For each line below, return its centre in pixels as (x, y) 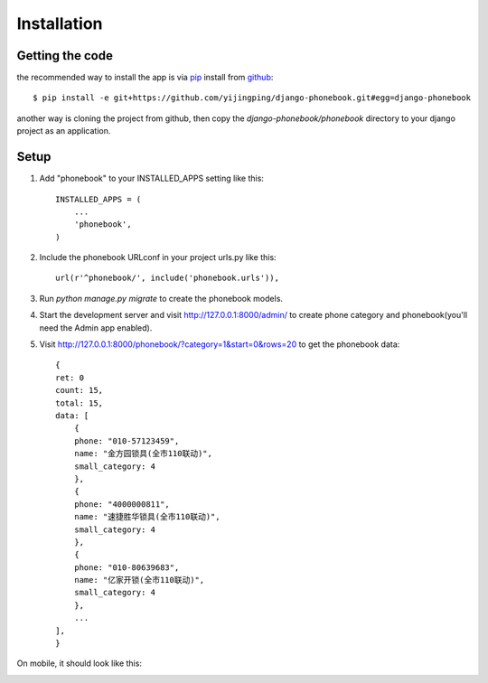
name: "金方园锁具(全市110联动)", (143, 454)
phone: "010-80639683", (127, 567)
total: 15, (80, 403)
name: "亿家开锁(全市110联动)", (139, 580)
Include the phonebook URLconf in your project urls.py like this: (158, 257)
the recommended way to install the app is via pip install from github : (145, 78)
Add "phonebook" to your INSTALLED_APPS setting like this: (151, 178)
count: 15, (80, 390)
